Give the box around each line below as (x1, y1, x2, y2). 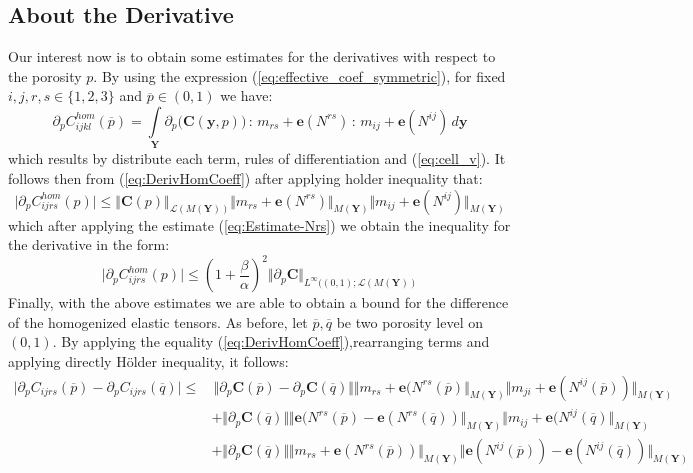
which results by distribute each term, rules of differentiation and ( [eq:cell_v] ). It (8, 148, 506, 169)
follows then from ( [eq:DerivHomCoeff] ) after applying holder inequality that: (8, 167, 483, 188)
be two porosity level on (336, 311, 483, 332)
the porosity (8, 65, 82, 86)
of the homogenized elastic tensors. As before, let (8, 311, 308, 332)
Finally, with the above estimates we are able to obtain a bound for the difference (8, 292, 509, 313)
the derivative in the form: (8, 234, 170, 255)
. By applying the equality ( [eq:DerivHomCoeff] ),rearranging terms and (52, 331, 490, 352)
